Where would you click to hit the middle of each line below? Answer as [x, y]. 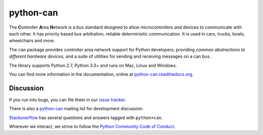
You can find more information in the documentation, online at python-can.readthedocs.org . [101, 74]
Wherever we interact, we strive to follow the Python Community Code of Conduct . [92, 126]
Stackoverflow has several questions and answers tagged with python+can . [86, 118]
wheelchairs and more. [32, 41]
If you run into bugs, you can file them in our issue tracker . [67, 100]
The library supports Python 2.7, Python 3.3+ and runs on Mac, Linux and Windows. [93, 65]
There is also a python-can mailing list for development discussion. [76, 109]
